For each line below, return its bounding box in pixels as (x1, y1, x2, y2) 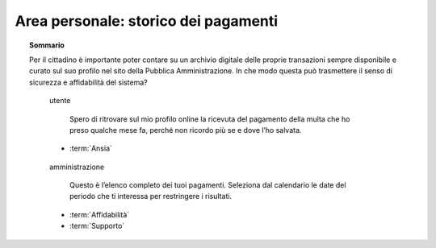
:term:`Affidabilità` (69, 209, 130, 219)
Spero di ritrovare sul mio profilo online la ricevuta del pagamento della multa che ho (69, 114, 350, 124)
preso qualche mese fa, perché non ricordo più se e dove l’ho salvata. (69, 125, 302, 134)
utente (49, 96, 71, 105)
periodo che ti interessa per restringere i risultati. (69, 192, 233, 201)
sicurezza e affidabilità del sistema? (29, 77, 149, 87)
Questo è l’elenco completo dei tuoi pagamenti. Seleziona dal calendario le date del (69, 180, 346, 190)
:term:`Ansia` (69, 143, 113, 153)
